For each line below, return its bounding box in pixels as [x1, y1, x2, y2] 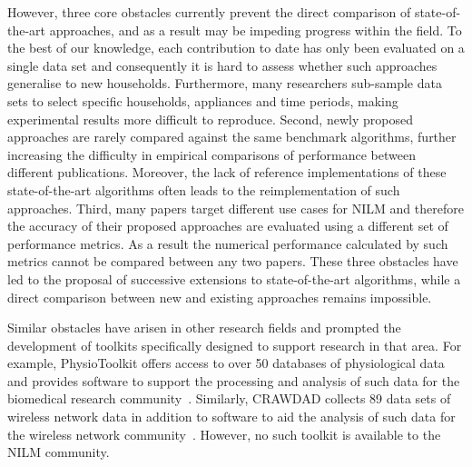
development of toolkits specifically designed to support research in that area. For [7, 335, 462, 354]
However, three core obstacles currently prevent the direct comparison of [7, 3, 411, 21]
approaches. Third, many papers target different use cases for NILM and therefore [7, 198, 464, 217]
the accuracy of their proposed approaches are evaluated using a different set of [7, 216, 448, 235]
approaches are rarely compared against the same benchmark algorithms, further [7, 127, 457, 146]
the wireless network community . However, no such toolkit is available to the [7, 424, 441, 443]
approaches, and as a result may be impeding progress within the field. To [49, 20, 462, 39]
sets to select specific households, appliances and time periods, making [7, 91, 398, 110]
